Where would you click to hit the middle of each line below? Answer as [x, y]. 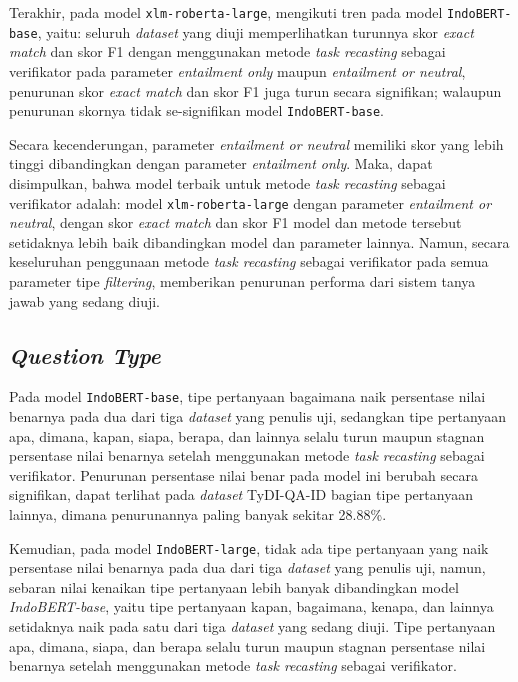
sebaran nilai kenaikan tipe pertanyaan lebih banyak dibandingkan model [234, 586]
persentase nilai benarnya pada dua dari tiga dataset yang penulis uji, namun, [247, 567]
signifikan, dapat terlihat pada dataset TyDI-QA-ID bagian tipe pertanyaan [241, 494]
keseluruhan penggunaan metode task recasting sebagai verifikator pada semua [249, 261]
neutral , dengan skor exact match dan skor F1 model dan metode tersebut [235, 222]
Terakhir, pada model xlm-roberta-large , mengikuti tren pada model [226, 12]
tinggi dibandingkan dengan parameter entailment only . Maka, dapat [221, 163]
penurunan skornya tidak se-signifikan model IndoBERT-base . [196, 110]
